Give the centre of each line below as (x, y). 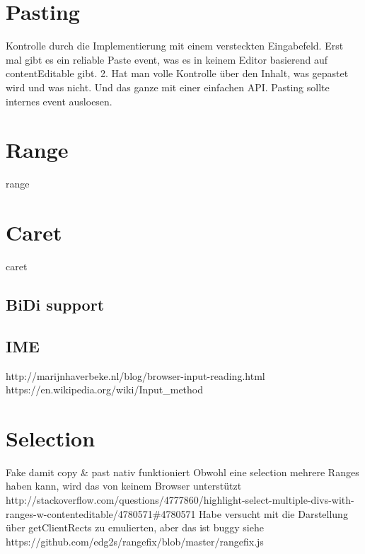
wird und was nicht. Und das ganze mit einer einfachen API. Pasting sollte (168, 87)
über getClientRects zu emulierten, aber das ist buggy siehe (135, 527)
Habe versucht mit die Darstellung (273, 513)
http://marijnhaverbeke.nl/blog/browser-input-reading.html (135, 375)
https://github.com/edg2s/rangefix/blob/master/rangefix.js (135, 541)
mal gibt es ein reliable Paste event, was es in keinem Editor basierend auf (167, 59)
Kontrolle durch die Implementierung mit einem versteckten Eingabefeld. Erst (175, 46)
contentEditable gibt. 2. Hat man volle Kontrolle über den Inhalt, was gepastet (177, 73)
